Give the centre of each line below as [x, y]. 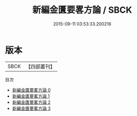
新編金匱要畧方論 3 [31, 108]
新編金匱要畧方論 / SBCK [82, 10]
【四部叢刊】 [40, 67]
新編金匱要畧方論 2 [31, 102]
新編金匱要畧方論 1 [31, 96]
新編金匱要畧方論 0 [31, 90]
